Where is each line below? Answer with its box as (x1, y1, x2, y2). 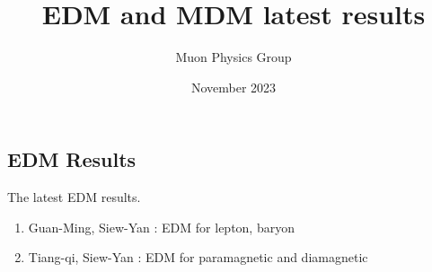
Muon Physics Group (175, 48, 292, 66)
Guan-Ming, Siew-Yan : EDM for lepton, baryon (28, 217, 295, 236)
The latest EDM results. (7, 188, 141, 206)
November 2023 (190, 77, 277, 96)
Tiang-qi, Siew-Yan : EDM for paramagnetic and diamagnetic (28, 248, 368, 267)
